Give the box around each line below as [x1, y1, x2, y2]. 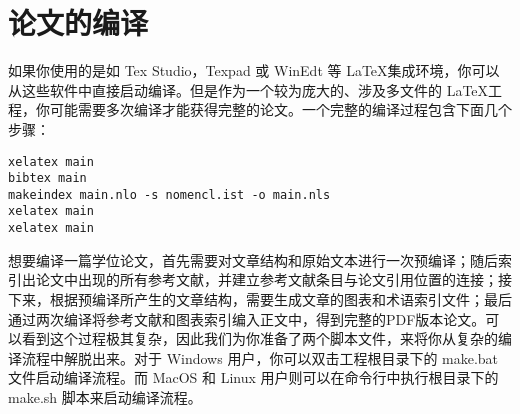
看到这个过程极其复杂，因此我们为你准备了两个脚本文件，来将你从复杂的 [21, 328, 498, 349]
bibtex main [8, 171, 87, 186]
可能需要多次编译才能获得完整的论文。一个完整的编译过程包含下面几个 [49, 99, 512, 120]
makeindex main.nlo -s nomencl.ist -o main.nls [8, 187, 331, 202]
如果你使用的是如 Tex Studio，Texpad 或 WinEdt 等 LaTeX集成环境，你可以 [8, 60, 500, 81]
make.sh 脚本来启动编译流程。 [8, 386, 202, 407]
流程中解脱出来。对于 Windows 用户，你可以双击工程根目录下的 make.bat [21, 347, 499, 368]
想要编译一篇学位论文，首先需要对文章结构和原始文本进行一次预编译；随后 [8, 249, 498, 270]
